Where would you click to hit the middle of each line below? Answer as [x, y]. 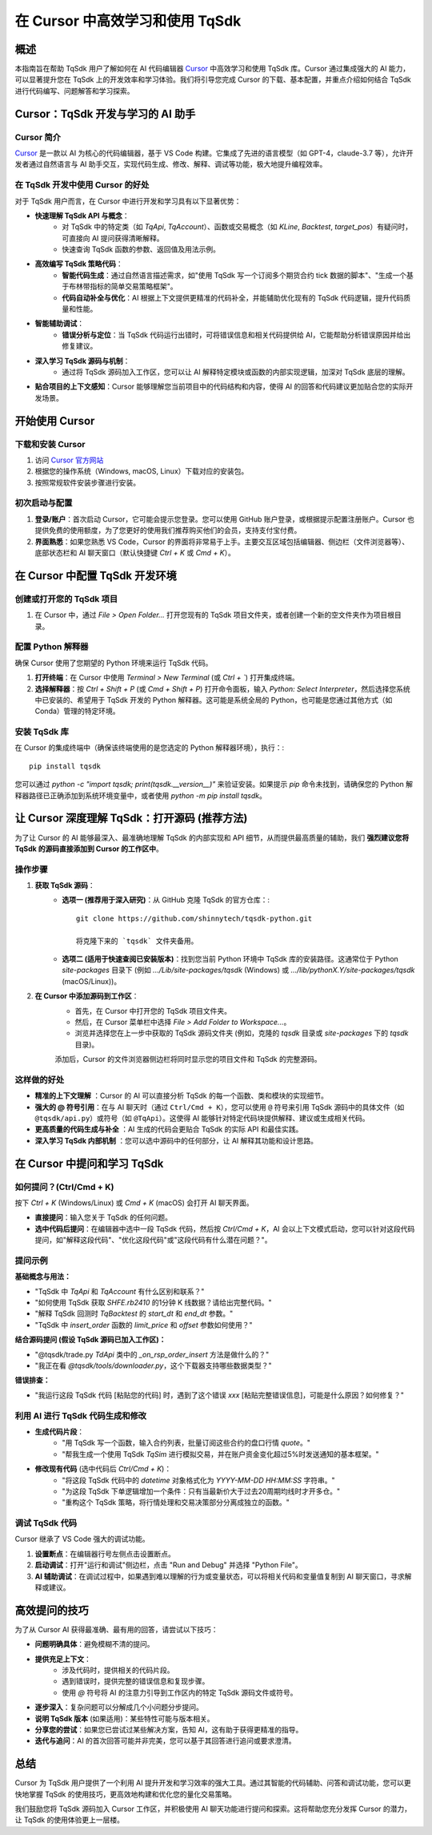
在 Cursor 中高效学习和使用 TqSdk [128, 21]
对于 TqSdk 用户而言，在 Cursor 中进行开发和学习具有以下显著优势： [128, 201]
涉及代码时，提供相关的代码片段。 [118, 1670]
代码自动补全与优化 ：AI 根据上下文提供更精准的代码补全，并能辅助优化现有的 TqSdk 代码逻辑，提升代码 [233, 297]
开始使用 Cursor [55, 421]
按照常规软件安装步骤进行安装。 [87, 482]
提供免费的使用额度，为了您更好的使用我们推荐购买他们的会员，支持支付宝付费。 [168, 530]
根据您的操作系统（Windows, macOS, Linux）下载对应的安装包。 [142, 471]
